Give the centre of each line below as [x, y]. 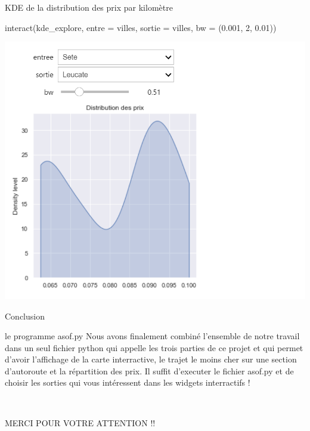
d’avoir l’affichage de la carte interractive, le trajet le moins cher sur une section [151, 359]
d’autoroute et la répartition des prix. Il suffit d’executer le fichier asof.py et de [149, 370]
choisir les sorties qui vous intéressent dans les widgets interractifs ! [128, 382]
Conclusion [25, 316]
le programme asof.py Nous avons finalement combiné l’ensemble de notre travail [152, 336]
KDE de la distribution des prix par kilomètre [89, 7]
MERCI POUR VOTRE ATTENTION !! [80, 422]
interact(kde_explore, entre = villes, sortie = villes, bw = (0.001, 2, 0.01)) [141, 27]
